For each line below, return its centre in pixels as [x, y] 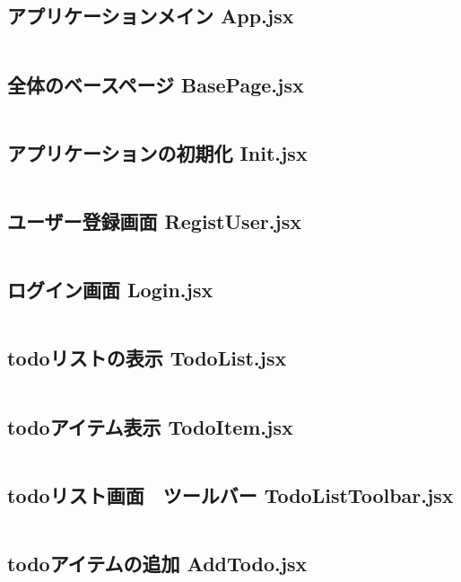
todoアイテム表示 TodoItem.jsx [150, 426]
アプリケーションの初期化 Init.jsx [157, 152]
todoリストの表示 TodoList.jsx [147, 358]
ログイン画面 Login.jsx [110, 290]
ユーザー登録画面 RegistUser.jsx [154, 221]
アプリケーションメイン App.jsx [151, 16]
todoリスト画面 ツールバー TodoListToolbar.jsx [230, 494]
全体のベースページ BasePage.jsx [156, 84]
